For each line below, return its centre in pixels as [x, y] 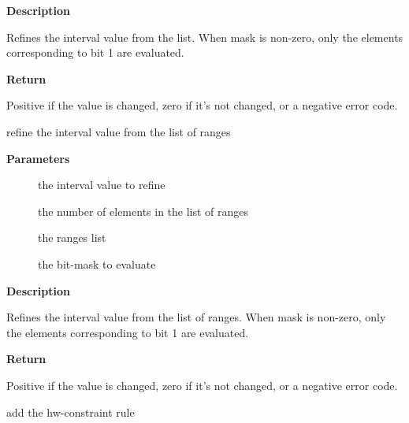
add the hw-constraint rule [71, 412]
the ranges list [72, 237]
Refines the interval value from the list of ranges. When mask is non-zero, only [196, 317]
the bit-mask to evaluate [97, 263]
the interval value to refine [102, 185]
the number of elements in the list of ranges [143, 211]
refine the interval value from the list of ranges [119, 131]
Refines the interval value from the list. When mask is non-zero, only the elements [205, 37]
